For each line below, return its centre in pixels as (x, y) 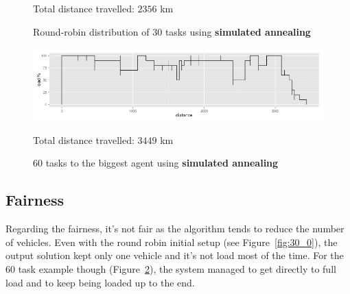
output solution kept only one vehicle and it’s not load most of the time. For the (175, 255)
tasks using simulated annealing (238, 31)
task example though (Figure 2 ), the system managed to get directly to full (177, 268)
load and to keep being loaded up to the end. (100, 282)
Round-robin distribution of (91, 31)
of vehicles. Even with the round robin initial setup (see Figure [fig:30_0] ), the (172, 242)
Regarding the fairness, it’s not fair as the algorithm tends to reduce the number (175, 229)
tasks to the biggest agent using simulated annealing (162, 163)
